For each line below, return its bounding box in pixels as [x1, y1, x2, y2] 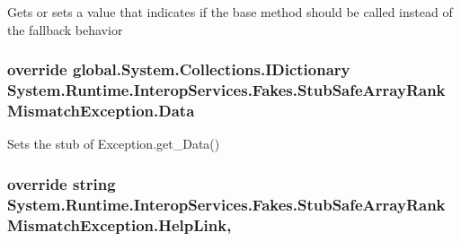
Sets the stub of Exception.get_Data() [7, 134, 220, 153]
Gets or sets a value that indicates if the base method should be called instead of [7, 3, 453, 21]
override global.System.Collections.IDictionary [7, 58, 350, 81]
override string [7, 172, 116, 194]
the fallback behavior [7, 20, 123, 39]
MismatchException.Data [7, 99, 195, 121]
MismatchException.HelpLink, [7, 213, 232, 236]
